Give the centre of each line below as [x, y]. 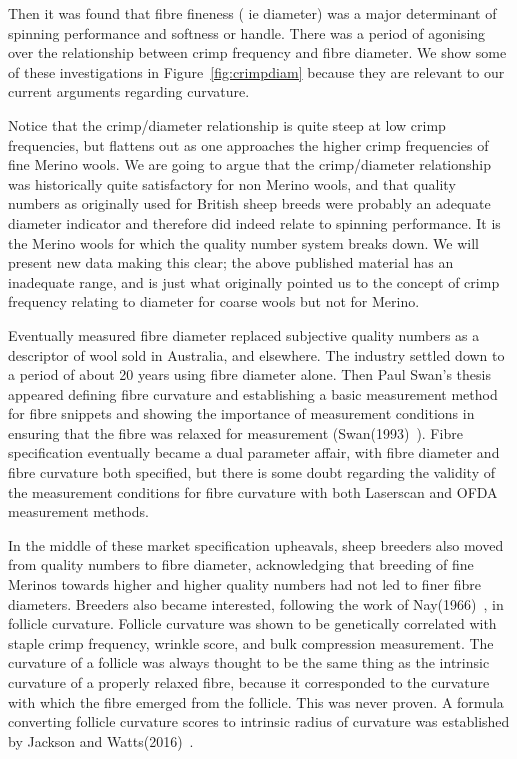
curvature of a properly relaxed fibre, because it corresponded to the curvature [249, 682]
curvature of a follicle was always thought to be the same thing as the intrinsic [249, 662]
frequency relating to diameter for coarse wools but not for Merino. [214, 301]
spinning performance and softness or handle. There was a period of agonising [247, 32]
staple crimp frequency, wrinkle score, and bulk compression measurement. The [251, 642]
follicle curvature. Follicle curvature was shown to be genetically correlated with [252, 623]
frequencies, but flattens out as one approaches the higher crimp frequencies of [248, 144]
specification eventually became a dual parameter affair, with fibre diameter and [254, 452]
